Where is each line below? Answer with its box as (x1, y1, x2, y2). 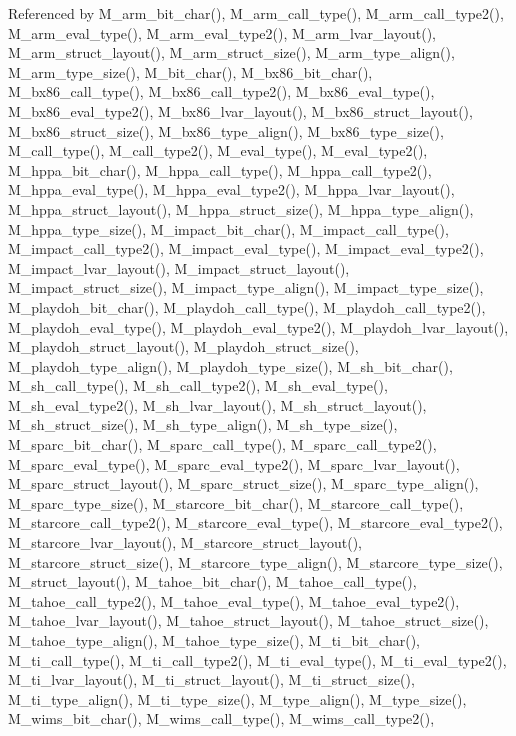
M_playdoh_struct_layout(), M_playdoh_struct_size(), (8, 336, 359, 357)
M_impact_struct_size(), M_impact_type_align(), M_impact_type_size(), (8, 277, 484, 298)
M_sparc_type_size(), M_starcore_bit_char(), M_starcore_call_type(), (8, 492, 464, 513)
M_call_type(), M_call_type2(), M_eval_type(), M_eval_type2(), (8, 140, 428, 161)
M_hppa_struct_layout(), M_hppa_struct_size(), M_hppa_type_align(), (8, 198, 474, 219)
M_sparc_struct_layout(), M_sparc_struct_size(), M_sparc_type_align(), (8, 473, 479, 494)
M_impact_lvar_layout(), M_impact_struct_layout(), (8, 257, 350, 278)
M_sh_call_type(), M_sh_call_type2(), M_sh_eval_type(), (8, 375, 388, 396)
